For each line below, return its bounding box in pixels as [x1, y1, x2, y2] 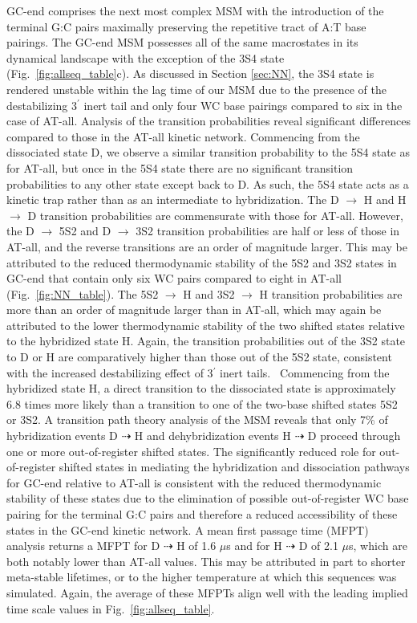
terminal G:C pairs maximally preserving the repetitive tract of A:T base [6, 18, 366, 35]
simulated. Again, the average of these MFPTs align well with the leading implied [6, 584, 408, 601]
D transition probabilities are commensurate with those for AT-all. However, [27, 206, 403, 223]
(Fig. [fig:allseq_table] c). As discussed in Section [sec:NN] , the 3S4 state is [6, 65, 374, 82]
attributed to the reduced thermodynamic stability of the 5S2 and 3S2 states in [6, 254, 397, 271]
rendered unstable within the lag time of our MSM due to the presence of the [6, 80, 387, 97]
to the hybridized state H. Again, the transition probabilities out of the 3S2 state [6, 332, 406, 349]
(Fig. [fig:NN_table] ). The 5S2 [6, 285, 159, 302]
